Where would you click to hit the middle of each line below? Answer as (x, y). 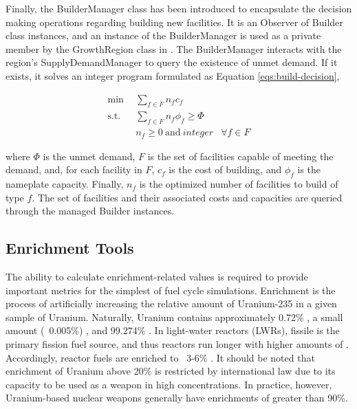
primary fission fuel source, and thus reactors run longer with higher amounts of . (177, 344)
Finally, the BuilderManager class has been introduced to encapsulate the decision (179, 8)
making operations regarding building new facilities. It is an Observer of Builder (174, 22)
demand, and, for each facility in (74, 169)
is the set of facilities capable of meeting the (240, 156)
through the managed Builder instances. (90, 211)
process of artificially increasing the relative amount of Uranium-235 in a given (171, 303)
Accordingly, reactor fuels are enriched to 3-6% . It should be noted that (160, 357)
